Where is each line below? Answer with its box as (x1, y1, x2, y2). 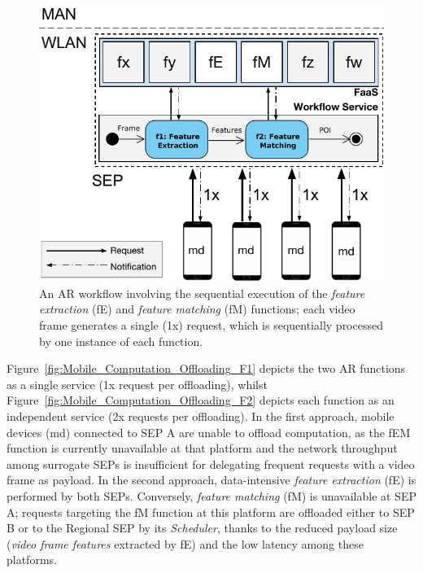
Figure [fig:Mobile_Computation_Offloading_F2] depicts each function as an (7, 391, 395, 409)
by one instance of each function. (39, 332, 203, 349)
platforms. (7, 551, 57, 568)
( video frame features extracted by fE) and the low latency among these (7, 535, 364, 552)
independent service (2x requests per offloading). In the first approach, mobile (7, 408, 395, 425)
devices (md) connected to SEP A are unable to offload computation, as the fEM (7, 423, 411, 440)
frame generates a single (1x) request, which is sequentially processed (39, 317, 383, 334)
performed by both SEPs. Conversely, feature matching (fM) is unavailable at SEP (7, 487, 416, 504)
